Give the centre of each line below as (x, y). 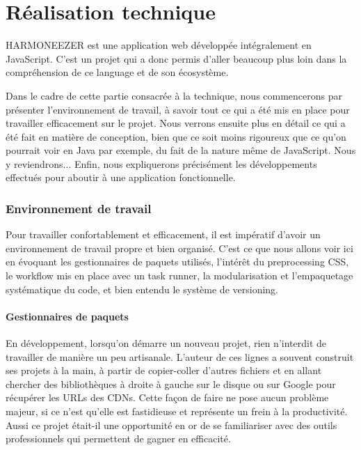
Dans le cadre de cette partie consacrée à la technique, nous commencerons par (174, 95)
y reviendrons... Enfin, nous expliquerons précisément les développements (161, 163)
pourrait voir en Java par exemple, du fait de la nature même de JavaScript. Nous (181, 150)
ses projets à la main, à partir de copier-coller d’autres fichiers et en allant (164, 370)
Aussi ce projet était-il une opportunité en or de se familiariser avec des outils (171, 425)
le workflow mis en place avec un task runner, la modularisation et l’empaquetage (179, 276)
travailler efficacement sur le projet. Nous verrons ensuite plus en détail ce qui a (176, 123)
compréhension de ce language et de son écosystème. (117, 72)
